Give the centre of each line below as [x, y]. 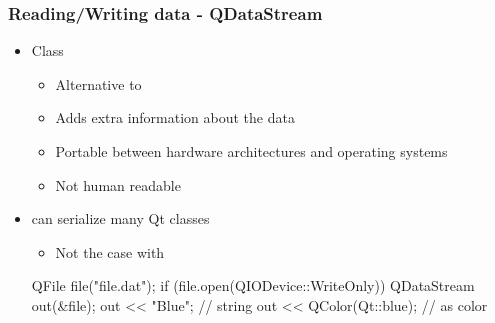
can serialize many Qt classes [120, 218]
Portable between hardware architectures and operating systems [251, 151]
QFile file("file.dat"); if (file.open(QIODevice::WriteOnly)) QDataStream [253, 285]
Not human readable [118, 184]
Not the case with [110, 251]
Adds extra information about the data [175, 117]
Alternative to [98, 83]
